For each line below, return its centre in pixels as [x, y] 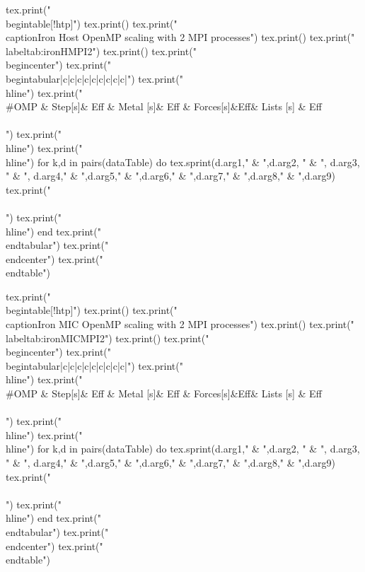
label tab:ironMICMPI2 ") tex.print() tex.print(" [108, 338]
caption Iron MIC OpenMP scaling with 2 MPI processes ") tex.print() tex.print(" [180, 324]
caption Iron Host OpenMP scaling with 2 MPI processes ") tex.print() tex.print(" [180, 37]
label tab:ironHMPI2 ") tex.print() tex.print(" [101, 51]
